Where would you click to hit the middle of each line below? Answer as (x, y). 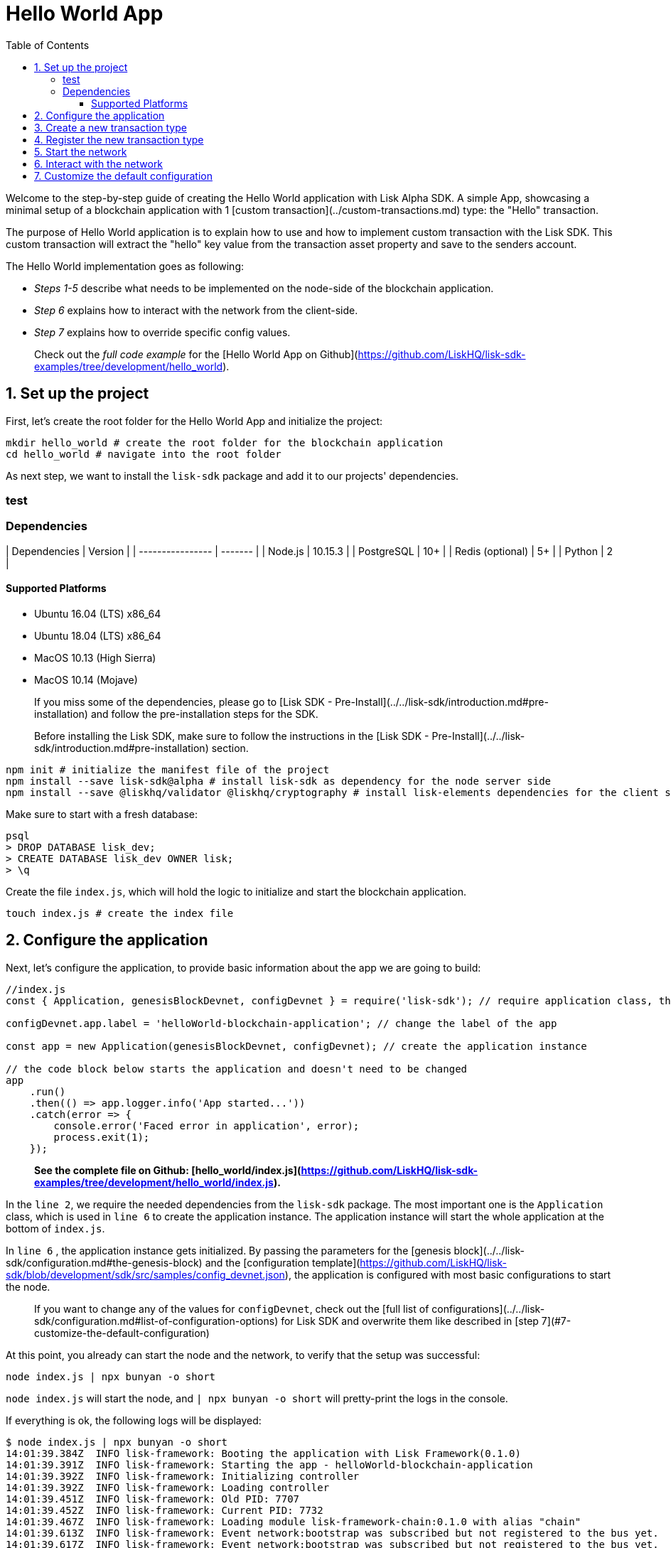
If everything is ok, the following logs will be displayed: (134, 1420)
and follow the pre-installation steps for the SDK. (204, 714)
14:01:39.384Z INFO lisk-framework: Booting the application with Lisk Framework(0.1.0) (263, 1453)
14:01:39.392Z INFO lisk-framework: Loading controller (168, 1487)
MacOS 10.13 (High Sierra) (95, 657)
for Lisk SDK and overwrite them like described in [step (410, 1321)
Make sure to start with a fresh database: (102, 814)
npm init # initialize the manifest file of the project (168, 769)
